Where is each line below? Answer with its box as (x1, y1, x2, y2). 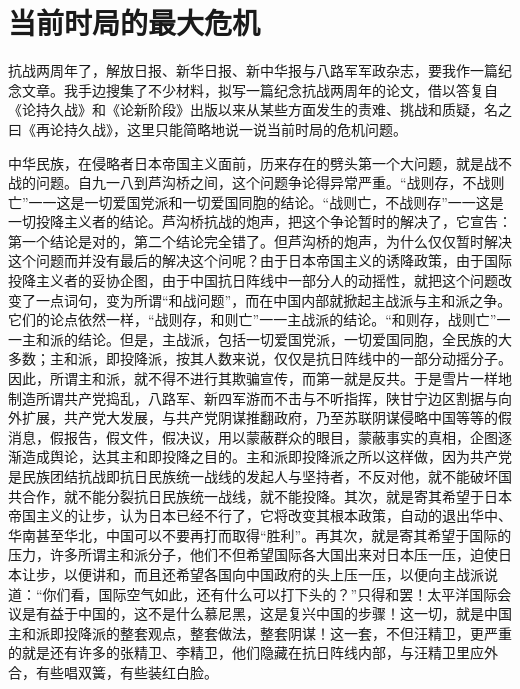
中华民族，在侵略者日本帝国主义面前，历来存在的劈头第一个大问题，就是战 (8, 152, 498, 173)
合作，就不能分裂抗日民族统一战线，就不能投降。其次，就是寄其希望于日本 (21, 485, 512, 506)
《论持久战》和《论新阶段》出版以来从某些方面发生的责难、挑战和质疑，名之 (8, 99, 512, 120)
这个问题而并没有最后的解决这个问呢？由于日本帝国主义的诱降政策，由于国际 (8, 250, 512, 271)
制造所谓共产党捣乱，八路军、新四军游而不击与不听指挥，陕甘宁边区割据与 (8, 387, 498, 408)
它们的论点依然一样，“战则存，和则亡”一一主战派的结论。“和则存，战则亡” (8, 309, 497, 330)
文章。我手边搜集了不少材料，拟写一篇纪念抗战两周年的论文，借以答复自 (21, 79, 498, 100)
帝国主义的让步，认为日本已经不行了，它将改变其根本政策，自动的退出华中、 (8, 505, 512, 526)
